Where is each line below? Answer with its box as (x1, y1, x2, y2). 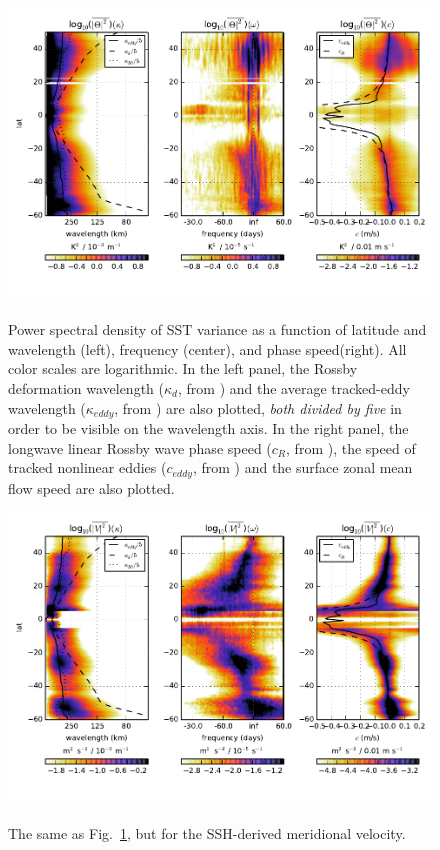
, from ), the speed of (286, 437, 416, 458)
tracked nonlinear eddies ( (8, 457, 167, 478)
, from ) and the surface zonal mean (192, 457, 413, 478)
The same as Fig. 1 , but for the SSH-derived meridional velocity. (8, 823, 406, 844)
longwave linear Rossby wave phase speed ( (8, 437, 272, 458)
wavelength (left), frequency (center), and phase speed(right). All (8, 338, 407, 359)
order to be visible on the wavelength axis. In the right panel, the (8, 417, 409, 438)
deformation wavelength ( (8, 377, 164, 398)
